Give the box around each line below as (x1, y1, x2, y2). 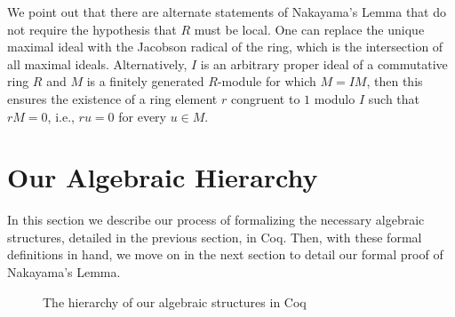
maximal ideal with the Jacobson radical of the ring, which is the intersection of (7, 37, 443, 56)
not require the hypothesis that (7, 20, 177, 38)
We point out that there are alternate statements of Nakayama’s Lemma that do (7, 3, 447, 20)
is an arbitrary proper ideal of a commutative (200, 54, 448, 73)
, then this (366, 72, 423, 91)
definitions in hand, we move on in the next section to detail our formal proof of (7, 245, 443, 264)
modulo (314, 89, 355, 107)
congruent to (230, 89, 300, 107)
